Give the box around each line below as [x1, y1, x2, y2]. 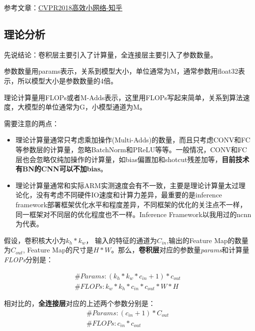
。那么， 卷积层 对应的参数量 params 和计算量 [111, 245, 250, 255]
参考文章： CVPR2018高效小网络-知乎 [4, 2, 123, 12]
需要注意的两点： [4, 118, 59, 128]
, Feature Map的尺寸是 [23, 245, 93, 255]
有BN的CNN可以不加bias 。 [15, 164, 108, 174]
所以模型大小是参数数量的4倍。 [17, 75, 117, 85]
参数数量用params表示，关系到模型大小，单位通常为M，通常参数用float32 [4, 66, 238, 76]
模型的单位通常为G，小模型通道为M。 [24, 102, 146, 112]
